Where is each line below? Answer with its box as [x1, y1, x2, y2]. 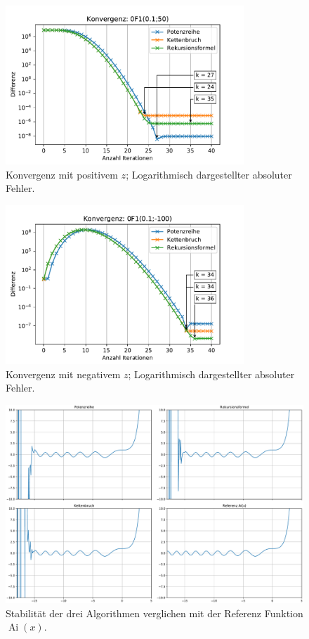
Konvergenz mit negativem [6, 366, 121, 381]
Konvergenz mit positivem [6, 167, 118, 181]
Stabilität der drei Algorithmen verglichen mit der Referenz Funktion [6, 605, 303, 620]
